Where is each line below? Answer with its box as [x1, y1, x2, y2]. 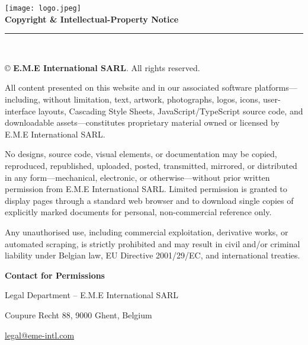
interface [5, 104, 36, 117]
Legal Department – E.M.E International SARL [5, 289, 178, 301]
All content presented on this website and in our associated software [5, 81, 252, 94]
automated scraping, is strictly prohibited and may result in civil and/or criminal [5, 237, 300, 250]
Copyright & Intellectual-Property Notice [5, 12, 179, 25]
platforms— [254, 81, 297, 94]
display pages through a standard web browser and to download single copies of [5, 194, 294, 206]
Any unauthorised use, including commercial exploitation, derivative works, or [5, 225, 288, 238]
